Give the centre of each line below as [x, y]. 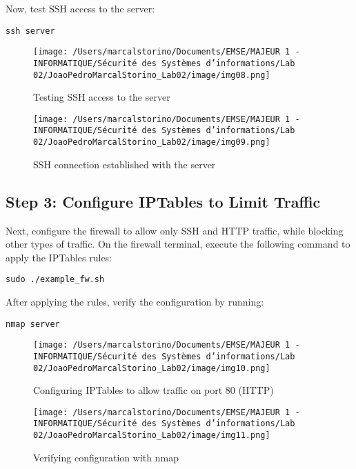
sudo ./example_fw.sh [55, 280]
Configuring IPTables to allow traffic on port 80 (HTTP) [154, 390]
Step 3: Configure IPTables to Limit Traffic [163, 201]
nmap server [33, 324]
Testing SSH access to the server [102, 97]
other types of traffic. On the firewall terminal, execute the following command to [178, 244]
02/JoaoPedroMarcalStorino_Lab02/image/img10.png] [152, 368]
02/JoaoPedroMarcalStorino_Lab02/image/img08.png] [152, 75]
